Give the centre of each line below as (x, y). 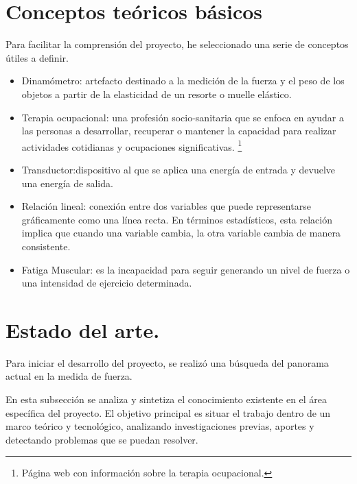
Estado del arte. (83, 329)
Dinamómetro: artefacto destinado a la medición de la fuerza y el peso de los (183, 81)
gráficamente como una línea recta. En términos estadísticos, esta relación (177, 219)
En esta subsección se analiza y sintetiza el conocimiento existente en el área (166, 399)
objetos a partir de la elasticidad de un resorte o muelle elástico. (157, 94)
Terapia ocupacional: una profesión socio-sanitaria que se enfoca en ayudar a (183, 117)
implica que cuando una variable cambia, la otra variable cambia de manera (181, 233)
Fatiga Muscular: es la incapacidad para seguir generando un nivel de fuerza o (186, 269)
